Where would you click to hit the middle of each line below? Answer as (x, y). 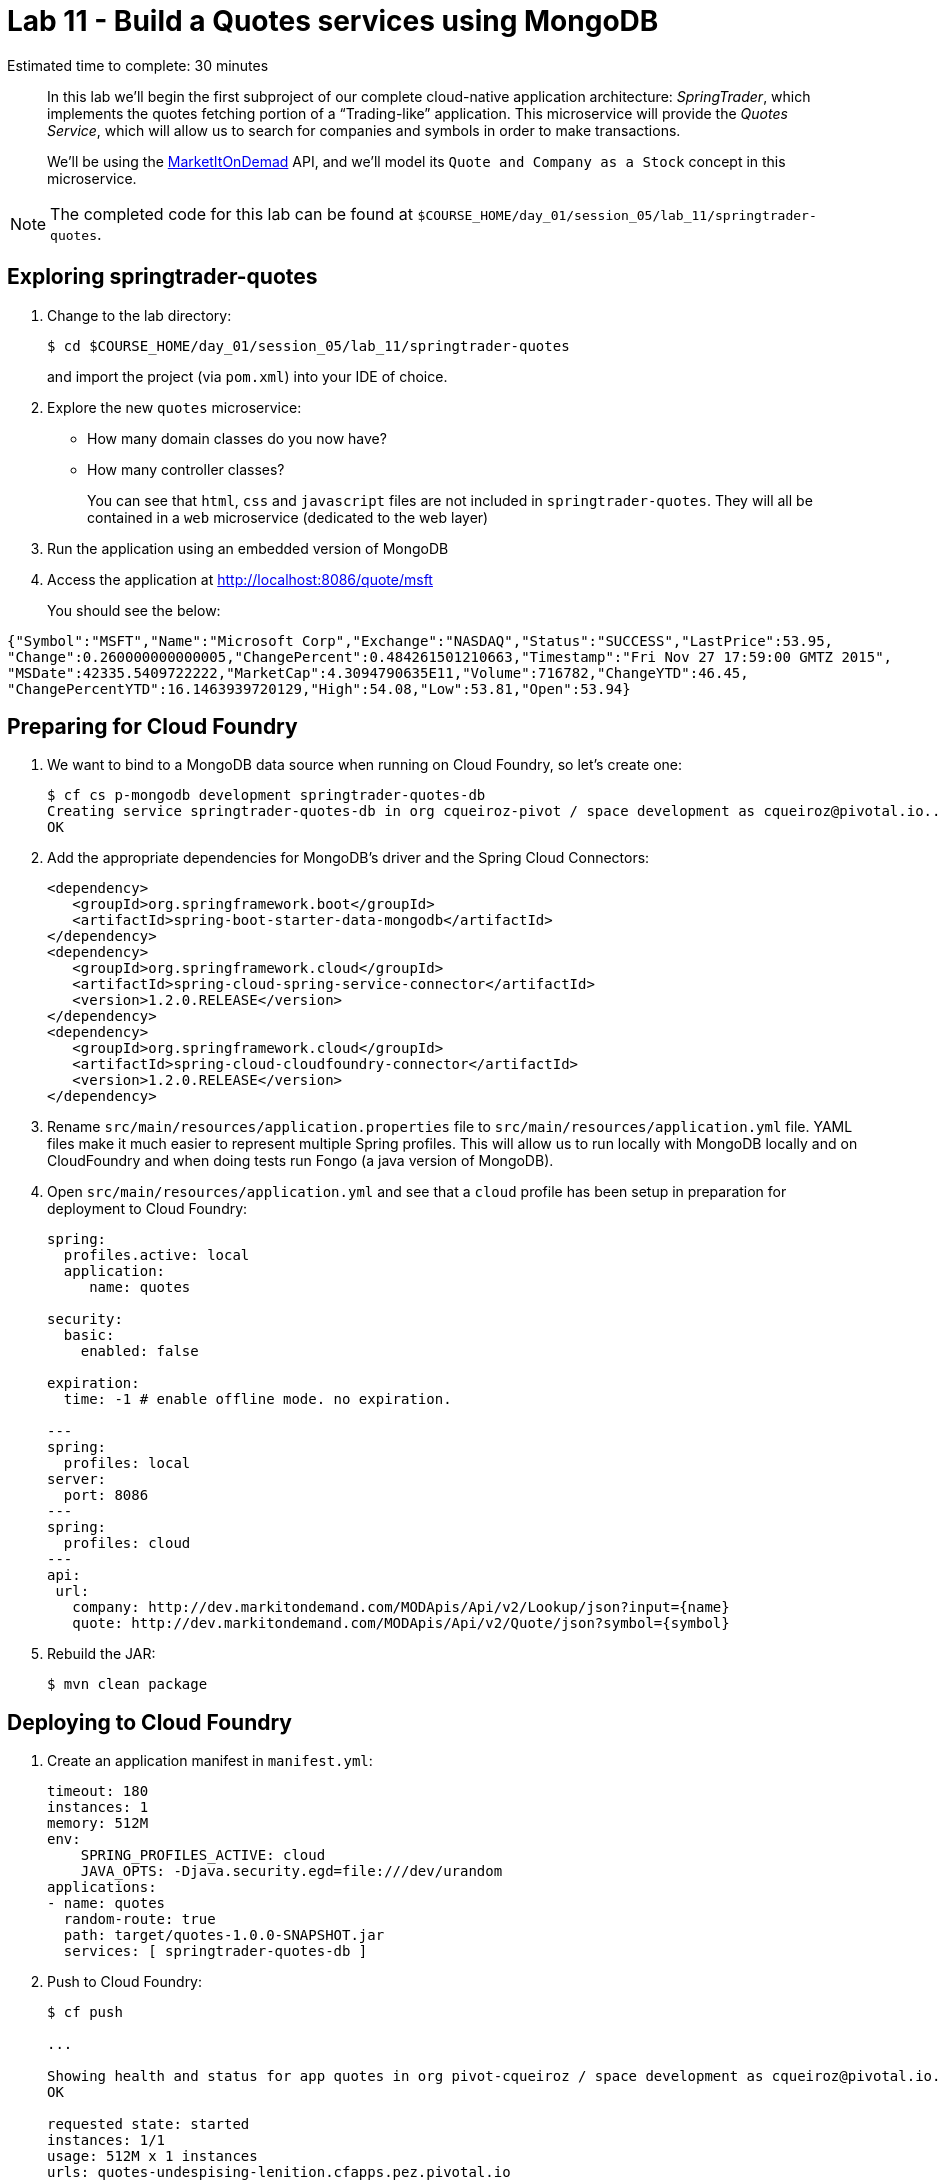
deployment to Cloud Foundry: (147, 1209)
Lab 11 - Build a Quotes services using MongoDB (333, 21)
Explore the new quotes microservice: (174, 407)
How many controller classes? (186, 469)
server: (77, 1479)
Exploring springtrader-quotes (162, 277)
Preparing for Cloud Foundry (152, 727)
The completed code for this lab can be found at (232, 213)
